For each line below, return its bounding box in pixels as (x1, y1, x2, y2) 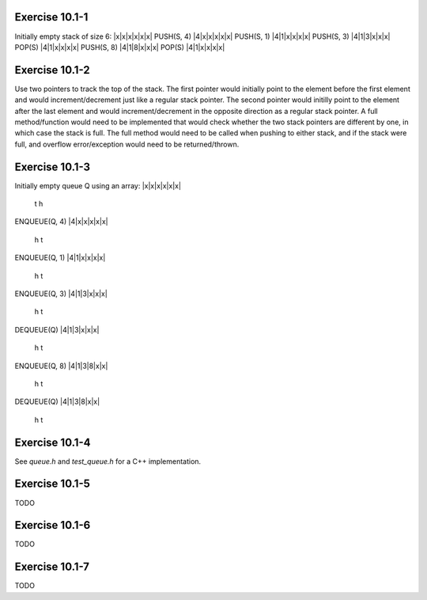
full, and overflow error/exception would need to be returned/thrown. (14, 139, 240, 149)
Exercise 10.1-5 (14, 477, 91, 491)
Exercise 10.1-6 (14, 518, 91, 532)
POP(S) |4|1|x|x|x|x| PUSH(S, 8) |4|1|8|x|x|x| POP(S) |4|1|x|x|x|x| (14, 42, 225, 51)
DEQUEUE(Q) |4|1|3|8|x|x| (14, 397, 100, 407)
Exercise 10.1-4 (14, 435, 91, 449)
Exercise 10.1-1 (14, 10, 89, 24)
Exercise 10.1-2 (14, 63, 90, 77)
